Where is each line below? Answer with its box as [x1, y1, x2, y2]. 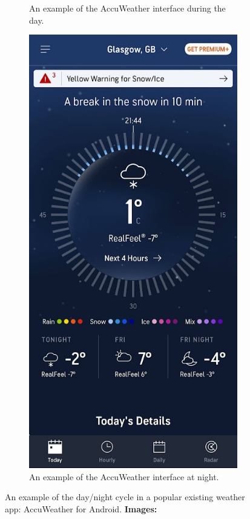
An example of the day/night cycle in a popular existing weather [5, 491, 245, 503]
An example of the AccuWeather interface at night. [29, 470, 219, 483]
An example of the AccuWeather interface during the [29, 2, 226, 14]
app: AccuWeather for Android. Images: [5, 502, 157, 515]
